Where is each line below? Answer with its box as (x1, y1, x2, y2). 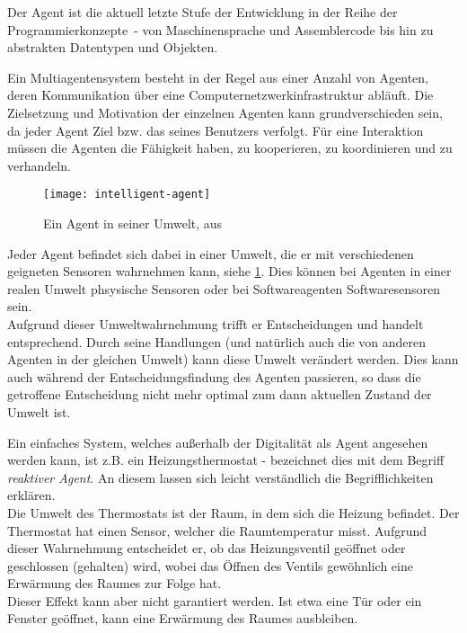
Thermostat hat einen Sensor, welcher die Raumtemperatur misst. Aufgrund (7, 521, 427, 539)
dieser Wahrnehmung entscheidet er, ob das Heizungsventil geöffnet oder (7, 539, 406, 557)
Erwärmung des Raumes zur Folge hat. (7, 574, 222, 593)
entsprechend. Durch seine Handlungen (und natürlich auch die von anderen (7, 332, 427, 351)
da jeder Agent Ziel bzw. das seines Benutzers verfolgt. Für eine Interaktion (7, 120, 424, 139)
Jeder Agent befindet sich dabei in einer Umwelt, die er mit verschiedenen (7, 244, 414, 263)
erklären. (7, 486, 56, 504)
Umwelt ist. (7, 402, 71, 421)
